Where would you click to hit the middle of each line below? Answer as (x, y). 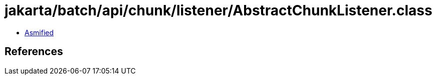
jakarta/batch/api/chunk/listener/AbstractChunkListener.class (219, 10)
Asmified (39, 32)
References (34, 52)
